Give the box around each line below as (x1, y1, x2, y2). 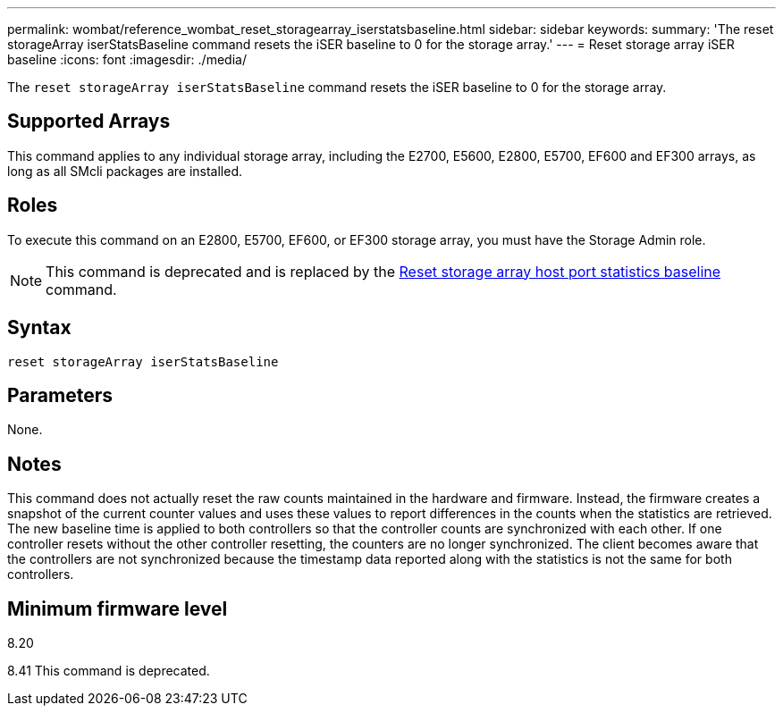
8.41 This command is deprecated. (7, 663, 210, 679)
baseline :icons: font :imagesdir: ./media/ (7, 52, 247, 67)
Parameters (7, 383, 113, 407)
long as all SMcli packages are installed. (7, 163, 242, 179)
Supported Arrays (7, 110, 171, 133)
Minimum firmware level (7, 597, 228, 620)
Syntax (7, 316, 72, 340)
